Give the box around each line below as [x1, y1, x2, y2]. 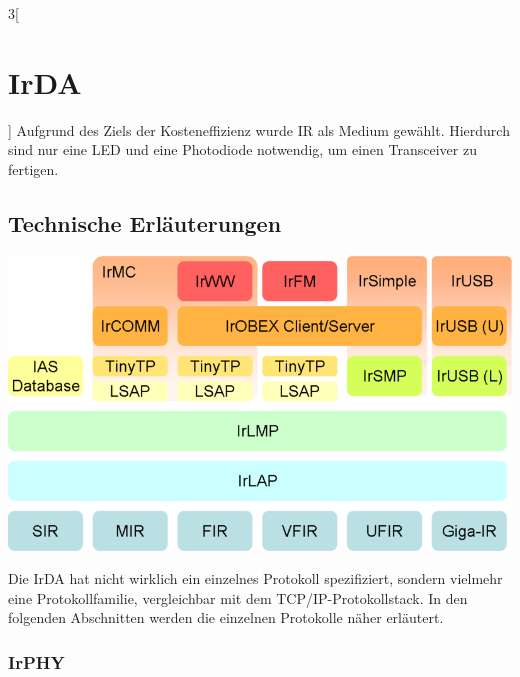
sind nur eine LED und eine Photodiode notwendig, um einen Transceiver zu [8, 139, 477, 160]
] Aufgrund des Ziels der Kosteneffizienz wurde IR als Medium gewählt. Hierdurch [8, 119, 510, 140]
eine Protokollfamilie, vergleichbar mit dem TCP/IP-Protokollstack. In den [8, 587, 468, 608]
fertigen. [8, 158, 59, 179]
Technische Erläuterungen [8, 207, 282, 238]
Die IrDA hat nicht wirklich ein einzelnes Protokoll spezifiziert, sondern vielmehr [8, 568, 503, 589]
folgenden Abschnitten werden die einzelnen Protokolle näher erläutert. [8, 607, 444, 628]
